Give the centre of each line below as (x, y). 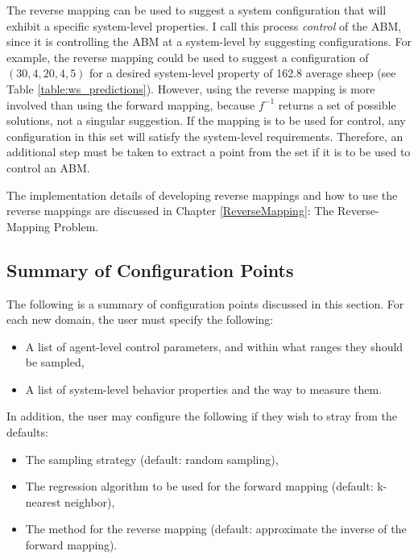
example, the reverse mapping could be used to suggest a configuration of (188, 57)
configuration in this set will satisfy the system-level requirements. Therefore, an (205, 136)
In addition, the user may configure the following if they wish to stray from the (202, 416)
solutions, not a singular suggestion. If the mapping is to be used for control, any (206, 120)
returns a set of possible (337, 104)
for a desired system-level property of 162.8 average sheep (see (243, 73)
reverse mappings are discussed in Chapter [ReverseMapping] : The (170, 211)
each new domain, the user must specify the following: (140, 319)
